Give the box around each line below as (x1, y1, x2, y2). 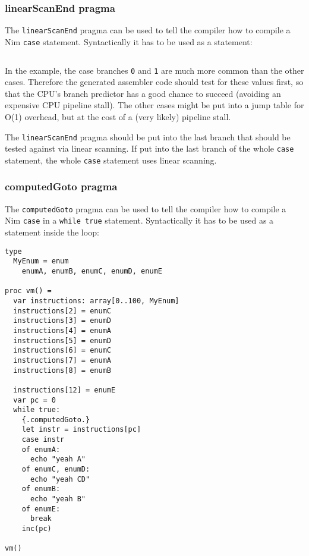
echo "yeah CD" (30, 475, 90, 483)
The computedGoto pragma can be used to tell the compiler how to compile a (5, 202, 286, 215)
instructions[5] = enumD (13, 336, 111, 345)
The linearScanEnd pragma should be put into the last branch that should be (5, 130, 291, 143)
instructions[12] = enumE (13, 385, 116, 394)
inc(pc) (21, 524, 52, 533)
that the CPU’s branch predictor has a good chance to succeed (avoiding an (5, 87, 281, 99)
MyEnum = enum (13, 257, 69, 266)
